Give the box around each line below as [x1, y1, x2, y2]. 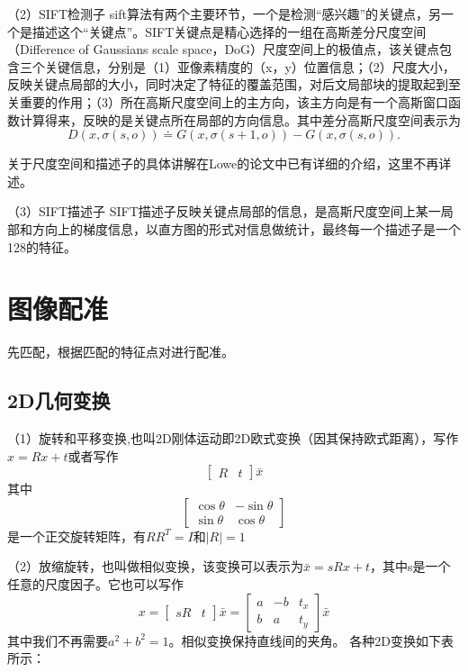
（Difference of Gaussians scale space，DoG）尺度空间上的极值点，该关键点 [7, 40, 440, 59]
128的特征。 [7, 237, 76, 256]
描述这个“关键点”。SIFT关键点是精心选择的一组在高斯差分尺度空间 [31, 22, 427, 41]
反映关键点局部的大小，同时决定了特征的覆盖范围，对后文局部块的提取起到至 [7, 75, 461, 94]
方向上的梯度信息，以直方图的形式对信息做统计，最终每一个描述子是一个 [31, 219, 461, 238]
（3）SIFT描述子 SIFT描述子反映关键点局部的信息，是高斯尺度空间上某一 [7, 202, 441, 221]
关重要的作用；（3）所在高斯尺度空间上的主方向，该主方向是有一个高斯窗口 [7, 92, 448, 111]
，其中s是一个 [370, 557, 451, 576]
